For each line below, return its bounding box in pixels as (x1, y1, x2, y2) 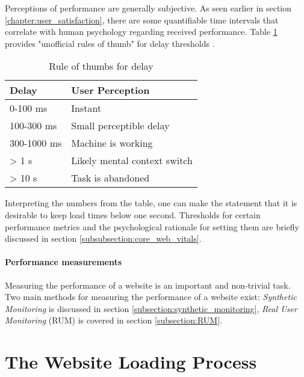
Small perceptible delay (71, 118, 170, 133)
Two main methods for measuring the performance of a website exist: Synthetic (5, 290, 297, 303)
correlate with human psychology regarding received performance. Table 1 (5, 25, 278, 38)
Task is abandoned (71, 171, 150, 185)
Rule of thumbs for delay (49, 59, 154, 73)
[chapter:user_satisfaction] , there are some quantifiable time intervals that (5, 13, 279, 26)
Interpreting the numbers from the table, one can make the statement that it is (5, 197, 297, 209)
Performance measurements (5, 256, 122, 268)
